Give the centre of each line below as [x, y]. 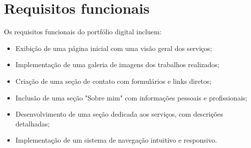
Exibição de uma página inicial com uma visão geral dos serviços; [114, 48]
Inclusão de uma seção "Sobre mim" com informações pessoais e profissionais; [131, 97]
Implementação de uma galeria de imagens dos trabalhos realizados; [117, 64]
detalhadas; [33, 123]
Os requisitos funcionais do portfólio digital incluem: [83, 32]
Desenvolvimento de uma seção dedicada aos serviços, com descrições [119, 114]
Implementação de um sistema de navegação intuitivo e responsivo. [116, 140]
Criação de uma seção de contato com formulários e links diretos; [113, 81]
